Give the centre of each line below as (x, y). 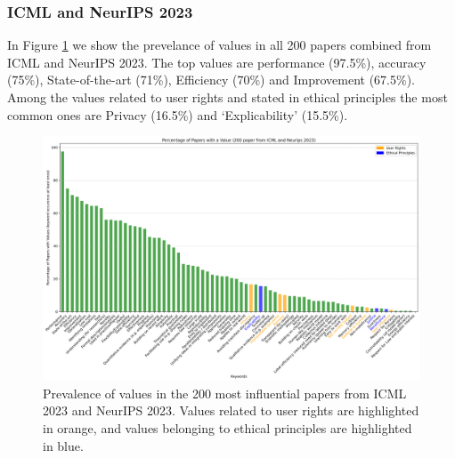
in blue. (63, 445)
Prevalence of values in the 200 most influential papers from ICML (225, 393)
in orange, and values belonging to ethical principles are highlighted (227, 427)
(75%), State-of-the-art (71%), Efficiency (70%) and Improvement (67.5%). (211, 80)
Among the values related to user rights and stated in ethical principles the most (227, 97)
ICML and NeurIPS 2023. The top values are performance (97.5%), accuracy (217, 62)
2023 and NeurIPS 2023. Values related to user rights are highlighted (231, 410)
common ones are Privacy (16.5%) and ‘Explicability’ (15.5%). (178, 114)
